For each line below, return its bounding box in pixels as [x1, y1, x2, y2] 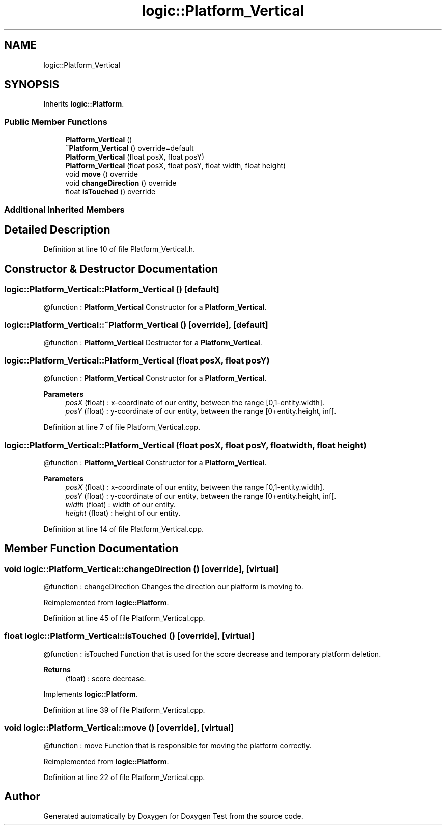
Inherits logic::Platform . [43, 99, 124, 109]
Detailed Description [4, 223, 110, 236]
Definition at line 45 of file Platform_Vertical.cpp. [43, 614, 205, 623]
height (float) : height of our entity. [65, 508, 181, 517]
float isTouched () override [65, 187, 156, 196]
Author [4, 790, 40, 804]
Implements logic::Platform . [43, 689, 138, 698]
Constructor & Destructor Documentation [4, 262, 218, 275]
